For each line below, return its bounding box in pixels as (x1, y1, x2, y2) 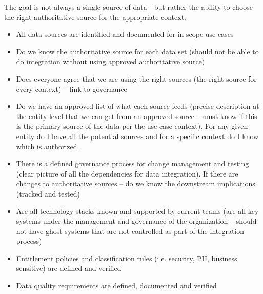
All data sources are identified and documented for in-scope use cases (16, 29, 234, 40)
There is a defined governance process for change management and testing (16, 158, 249, 169)
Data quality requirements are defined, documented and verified (16, 280, 217, 291)
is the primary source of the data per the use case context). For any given (16, 121, 248, 131)
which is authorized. (16, 141, 79, 151)
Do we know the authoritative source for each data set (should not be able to (16, 46, 259, 56)
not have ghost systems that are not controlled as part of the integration (16, 225, 245, 236)
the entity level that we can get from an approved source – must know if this (16, 110, 257, 121)
